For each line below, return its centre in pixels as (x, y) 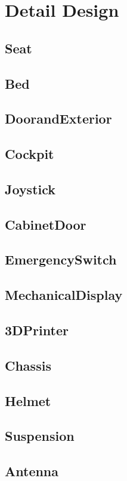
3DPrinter (37, 330)
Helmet (28, 400)
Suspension (40, 436)
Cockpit (30, 154)
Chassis (28, 365)
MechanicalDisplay (64, 295)
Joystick (30, 189)
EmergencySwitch (61, 259)
